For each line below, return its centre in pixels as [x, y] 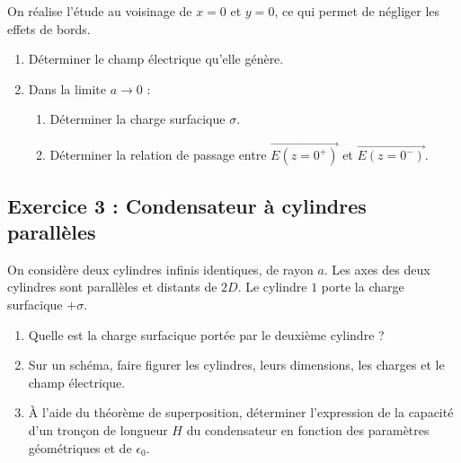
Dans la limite [67, 88]
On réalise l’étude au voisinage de [100, 11]
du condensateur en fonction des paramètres [308, 429]
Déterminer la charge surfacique [137, 119]
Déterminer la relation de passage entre [158, 155]
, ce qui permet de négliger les [357, 11]
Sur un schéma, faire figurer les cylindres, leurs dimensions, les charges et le [236, 365]
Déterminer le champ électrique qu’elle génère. [156, 59]
